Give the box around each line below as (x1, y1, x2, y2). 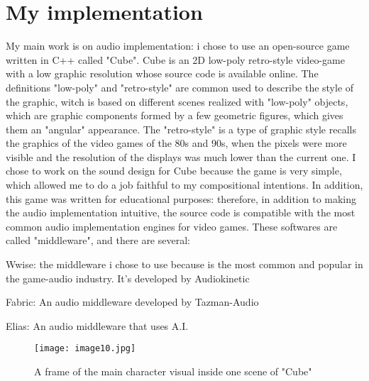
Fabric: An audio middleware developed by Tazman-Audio (6, 294, 259, 309)
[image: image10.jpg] (34, 343, 136, 354)
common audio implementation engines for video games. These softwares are (6, 219, 338, 233)
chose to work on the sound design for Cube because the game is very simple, (6, 163, 342, 178)
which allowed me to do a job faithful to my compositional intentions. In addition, (6, 177, 363, 192)
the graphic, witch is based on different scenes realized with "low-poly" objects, (6, 94, 348, 109)
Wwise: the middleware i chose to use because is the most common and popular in (6, 257, 363, 272)
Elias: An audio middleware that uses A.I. (6, 318, 189, 333)
